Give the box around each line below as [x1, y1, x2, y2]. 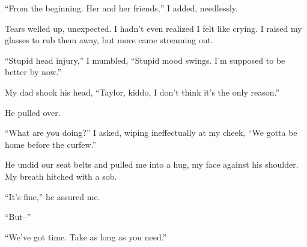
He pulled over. [5, 106, 61, 118]
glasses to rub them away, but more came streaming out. [5, 34, 213, 46]
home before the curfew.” [5, 138, 97, 150]
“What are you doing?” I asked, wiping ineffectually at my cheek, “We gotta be [5, 126, 297, 139]
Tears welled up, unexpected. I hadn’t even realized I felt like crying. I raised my [5, 22, 302, 34]
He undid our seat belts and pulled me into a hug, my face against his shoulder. [5, 158, 299, 171]
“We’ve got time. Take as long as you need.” [5, 230, 167, 243]
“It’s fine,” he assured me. [5, 190, 100, 203]
